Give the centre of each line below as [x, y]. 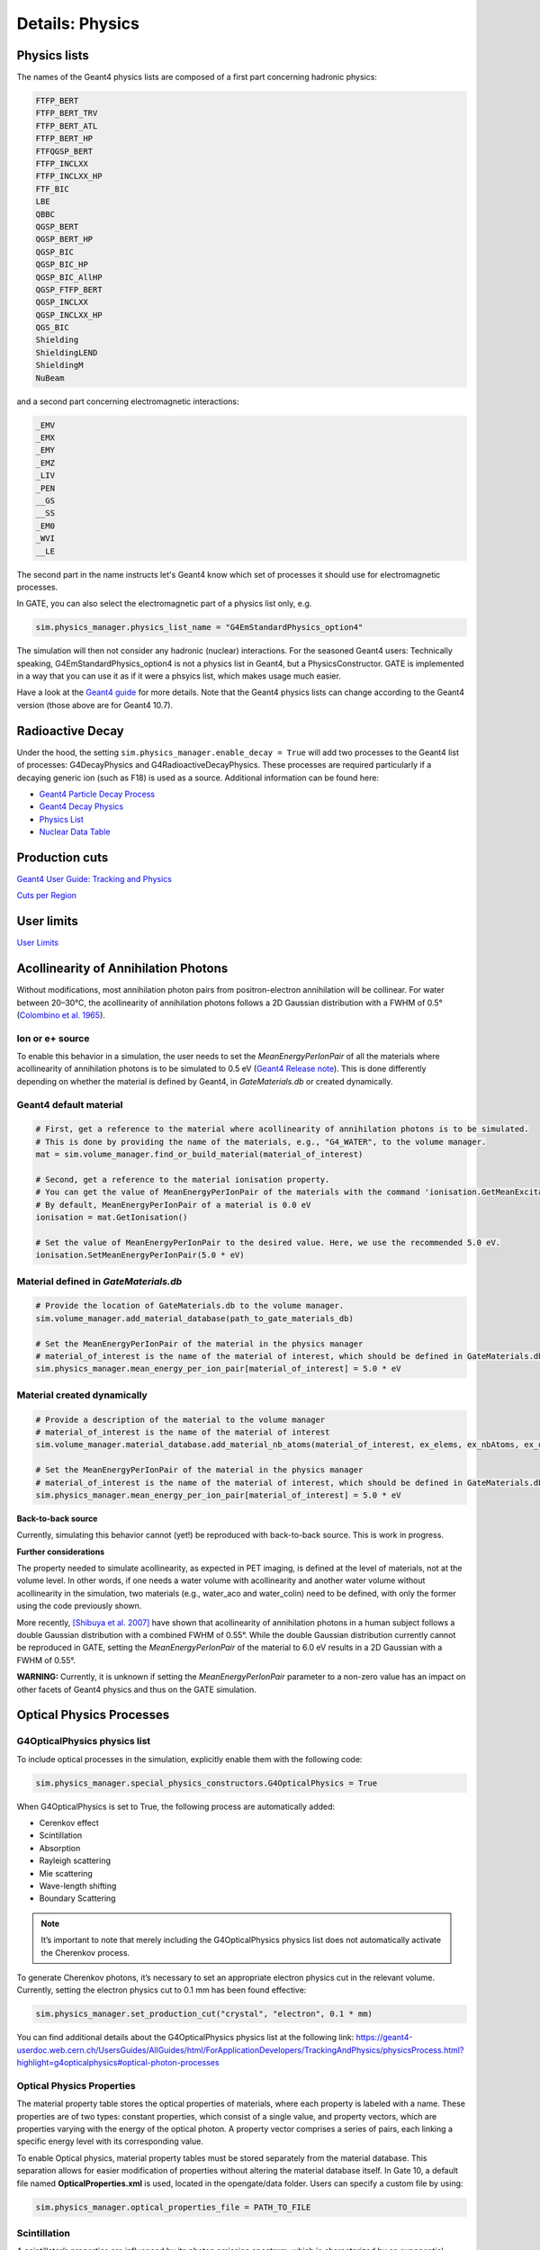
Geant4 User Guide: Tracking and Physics [94, 878]
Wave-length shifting [78, 1886]
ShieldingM [59, 365]
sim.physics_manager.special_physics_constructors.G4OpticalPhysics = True [207, 1783]
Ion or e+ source [53, 1038]
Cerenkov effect [69, 1823]
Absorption [60, 1848]
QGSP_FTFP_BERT [69, 289]
